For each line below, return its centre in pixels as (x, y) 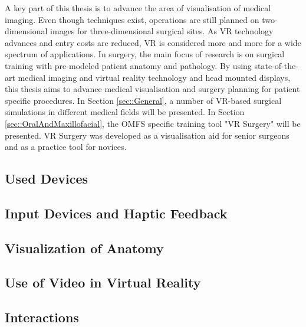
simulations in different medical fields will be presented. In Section (125, 112)
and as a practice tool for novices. (66, 147)
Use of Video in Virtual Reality (103, 282)
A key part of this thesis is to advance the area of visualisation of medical (138, 8)
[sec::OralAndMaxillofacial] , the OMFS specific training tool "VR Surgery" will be (153, 123)
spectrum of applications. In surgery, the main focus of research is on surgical (145, 54)
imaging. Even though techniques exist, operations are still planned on (132, 19)
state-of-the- (276, 65)
